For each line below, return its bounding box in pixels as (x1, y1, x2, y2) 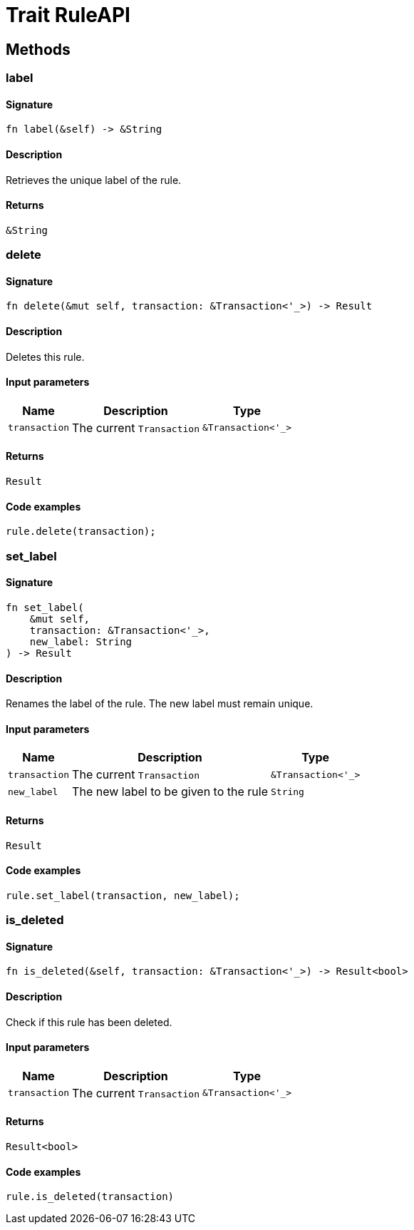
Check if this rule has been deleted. (6, 1015, 172, 1028)
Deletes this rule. (6, 350, 85, 363)
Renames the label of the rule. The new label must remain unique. (6, 697, 314, 710)
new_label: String (29, 635, 133, 647)
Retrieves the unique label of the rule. (6, 173, 182, 186)
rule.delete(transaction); (6, 526, 156, 538)
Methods (6, 40, 71, 58)
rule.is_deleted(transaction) (6, 1191, 175, 1203)
